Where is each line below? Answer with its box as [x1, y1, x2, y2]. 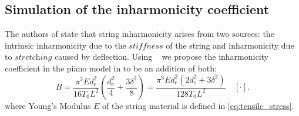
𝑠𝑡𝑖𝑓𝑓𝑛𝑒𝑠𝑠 [129, 42, 163, 50]
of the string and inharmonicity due [166, 39, 294, 51]
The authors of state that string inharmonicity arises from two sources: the [5, 28, 274, 40]
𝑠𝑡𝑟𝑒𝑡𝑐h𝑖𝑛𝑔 [15, 53, 52, 62]
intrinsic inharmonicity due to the [5, 39, 126, 51]
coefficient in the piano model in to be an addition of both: [5, 62, 217, 74]
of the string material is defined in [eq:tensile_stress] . [102, 100, 294, 112]
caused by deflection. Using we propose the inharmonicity [55, 50, 268, 63]
